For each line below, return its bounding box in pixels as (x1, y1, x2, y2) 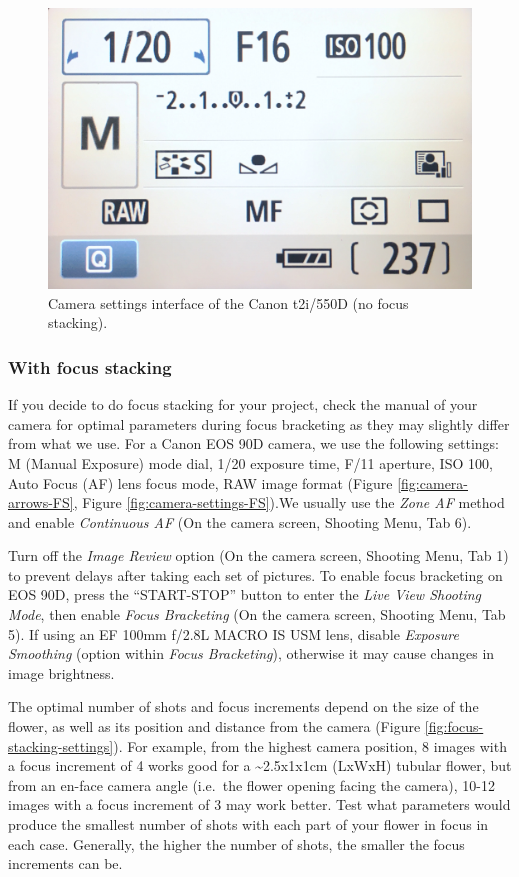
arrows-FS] (8, 492, 74, 513)
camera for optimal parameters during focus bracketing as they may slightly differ (8, 413, 510, 434)
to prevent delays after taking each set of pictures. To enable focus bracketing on (8, 564, 503, 585)
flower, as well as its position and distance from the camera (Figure (8, 716, 421, 737)
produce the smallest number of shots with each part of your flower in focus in (8, 814, 489, 835)
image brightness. (8, 662, 115, 683)
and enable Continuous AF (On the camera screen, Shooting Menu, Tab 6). (8, 511, 472, 532)
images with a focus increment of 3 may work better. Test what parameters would (8, 794, 511, 815)
